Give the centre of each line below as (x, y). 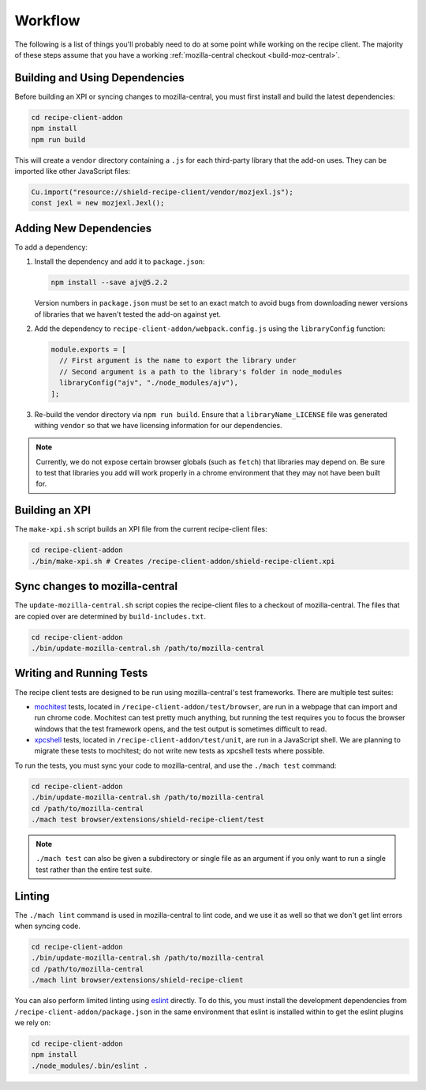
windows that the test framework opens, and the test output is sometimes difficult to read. (181, 729)
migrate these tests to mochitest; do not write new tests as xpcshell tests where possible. (179, 751)
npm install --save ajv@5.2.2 (109, 283)
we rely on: (33, 1023)
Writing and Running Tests (81, 673)
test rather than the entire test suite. (94, 870)
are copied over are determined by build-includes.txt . (110, 616)
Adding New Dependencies (83, 228)
